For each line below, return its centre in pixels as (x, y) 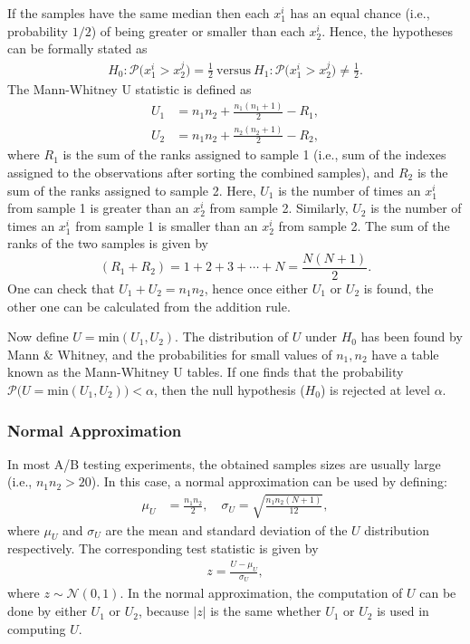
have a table (405, 354)
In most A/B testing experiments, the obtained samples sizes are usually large (224, 463)
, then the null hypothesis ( (229, 389)
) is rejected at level (375, 389)
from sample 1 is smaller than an (167, 225)
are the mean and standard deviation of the (226, 529)
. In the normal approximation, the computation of (261, 593)
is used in (403, 611)
